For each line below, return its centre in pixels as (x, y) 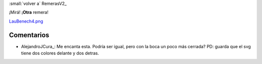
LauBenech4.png (26, 21)
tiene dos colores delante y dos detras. (60, 53)
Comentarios (29, 35)
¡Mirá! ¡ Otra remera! (29, 13)
